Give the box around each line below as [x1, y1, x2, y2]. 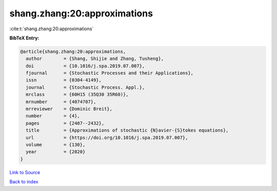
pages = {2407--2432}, [26, 120, 105, 126]
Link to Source [9, 169, 41, 175]
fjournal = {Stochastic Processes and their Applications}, [26, 70, 194, 76]
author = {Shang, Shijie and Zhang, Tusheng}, [26, 56, 164, 61]
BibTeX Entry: [9, 35, 39, 41]
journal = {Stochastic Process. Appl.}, [26, 84, 145, 90]
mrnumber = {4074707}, [26, 99, 96, 104]
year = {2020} [26, 149, 86, 155]
